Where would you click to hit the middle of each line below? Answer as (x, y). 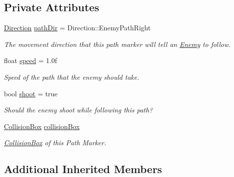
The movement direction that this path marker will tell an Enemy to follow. (117, 44)
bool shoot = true (31, 93)
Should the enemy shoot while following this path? (78, 110)
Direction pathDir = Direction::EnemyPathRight (77, 28)
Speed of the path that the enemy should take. (72, 77)
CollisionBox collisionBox (42, 126)
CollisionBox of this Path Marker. (55, 143)
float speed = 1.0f (31, 60)
